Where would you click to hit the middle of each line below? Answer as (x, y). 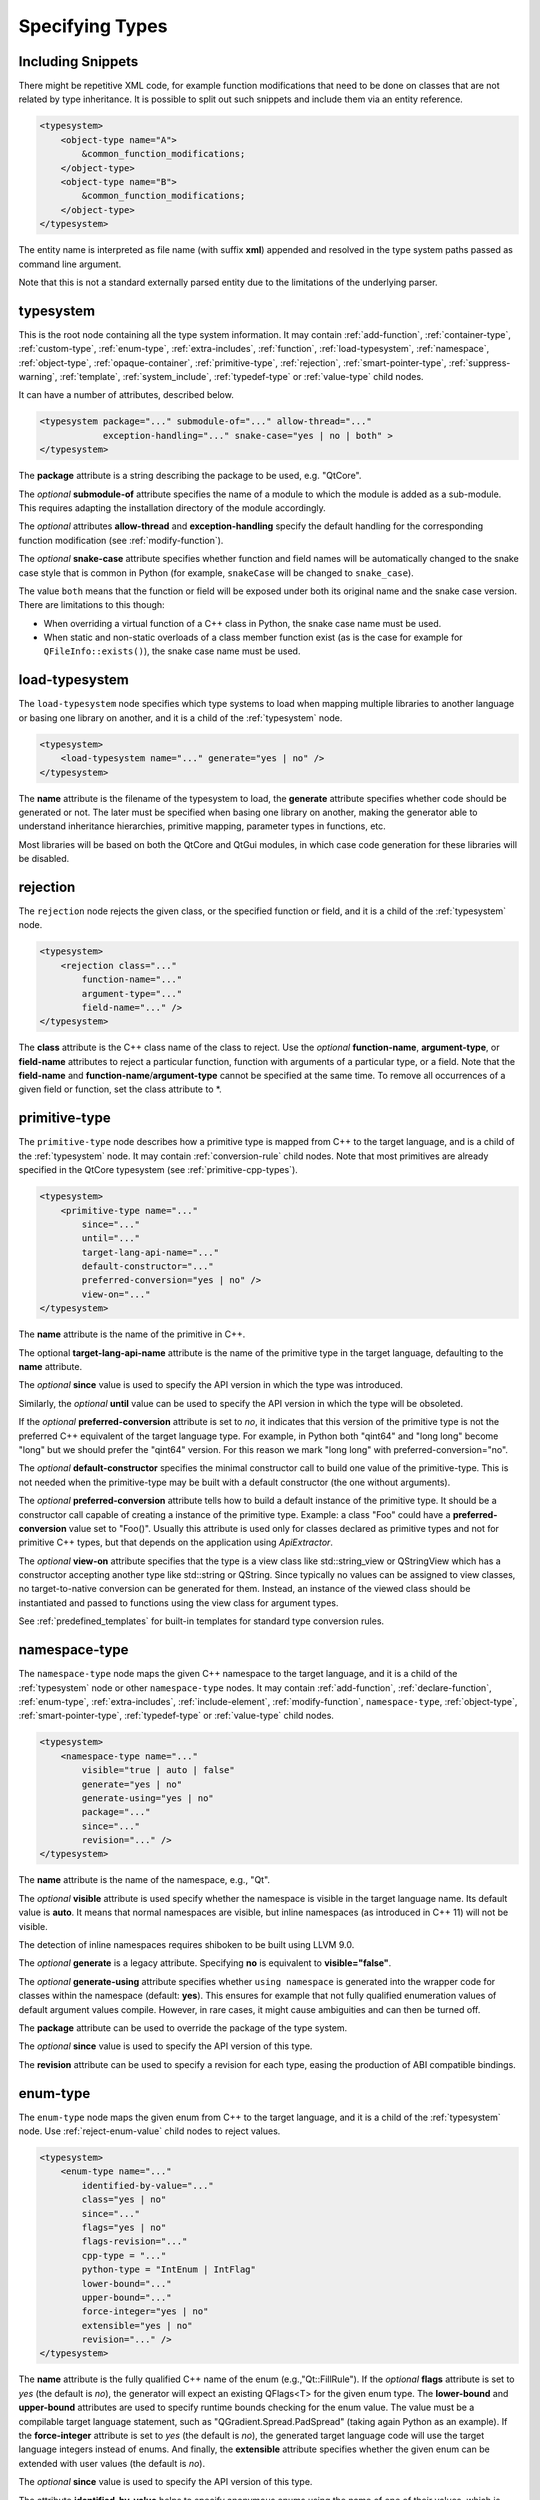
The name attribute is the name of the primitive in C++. (132, 1334)
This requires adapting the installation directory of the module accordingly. (172, 507)
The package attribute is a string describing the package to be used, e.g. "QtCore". (190, 476)
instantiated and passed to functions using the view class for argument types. (178, 1602)
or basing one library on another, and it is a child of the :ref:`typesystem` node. (180, 717)
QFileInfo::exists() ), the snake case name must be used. (172, 651)
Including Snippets (78, 61)
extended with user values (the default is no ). (111, 2463)
